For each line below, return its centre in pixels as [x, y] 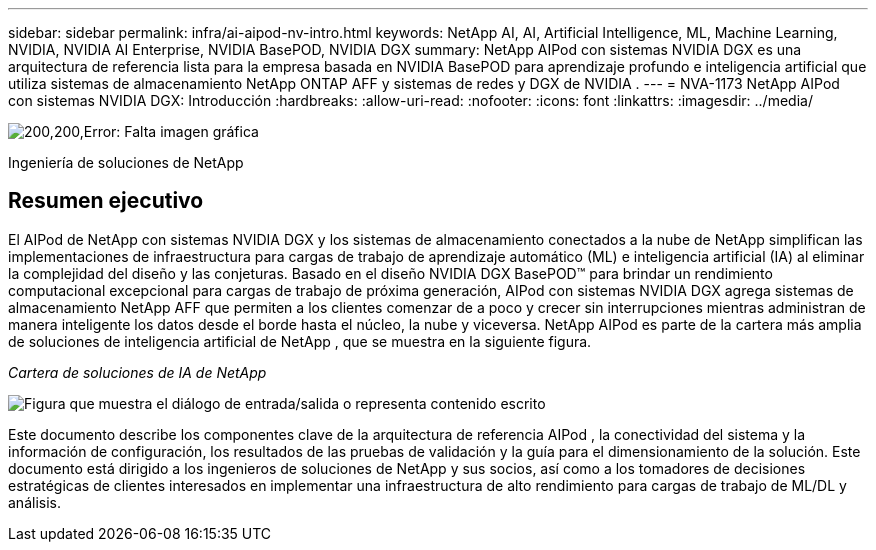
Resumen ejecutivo [106, 201]
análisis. [34, 502]
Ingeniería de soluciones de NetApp [126, 162]
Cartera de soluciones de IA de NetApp [137, 372]
